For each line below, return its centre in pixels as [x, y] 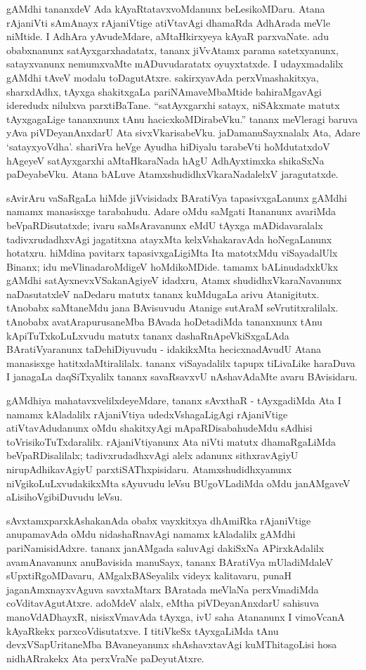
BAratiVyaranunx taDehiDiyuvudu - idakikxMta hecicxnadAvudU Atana [164, 349]
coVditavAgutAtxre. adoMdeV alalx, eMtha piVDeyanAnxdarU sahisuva [163, 603]
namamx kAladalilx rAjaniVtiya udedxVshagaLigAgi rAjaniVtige [147, 414]
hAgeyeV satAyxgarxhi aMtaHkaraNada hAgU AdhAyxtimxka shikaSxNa [165, 160]
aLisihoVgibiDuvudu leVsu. [65, 497]
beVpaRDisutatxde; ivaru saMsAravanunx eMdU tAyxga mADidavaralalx [165, 225]
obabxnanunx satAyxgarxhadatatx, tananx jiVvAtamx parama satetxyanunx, [172, 50]
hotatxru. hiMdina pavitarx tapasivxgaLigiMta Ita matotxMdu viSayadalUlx [172, 253]
